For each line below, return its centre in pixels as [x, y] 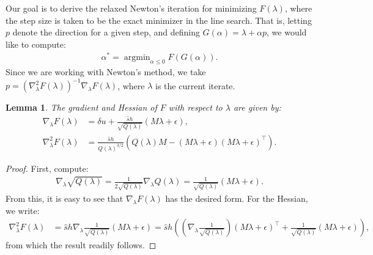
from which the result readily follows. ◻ [81, 245]
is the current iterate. [195, 85]
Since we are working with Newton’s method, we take [106, 72]
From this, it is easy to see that [65, 198]
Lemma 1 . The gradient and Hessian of [81, 107]
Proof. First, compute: [47, 168]
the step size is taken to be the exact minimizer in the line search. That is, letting [159, 20]
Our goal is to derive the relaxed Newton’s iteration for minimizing [131, 8]
